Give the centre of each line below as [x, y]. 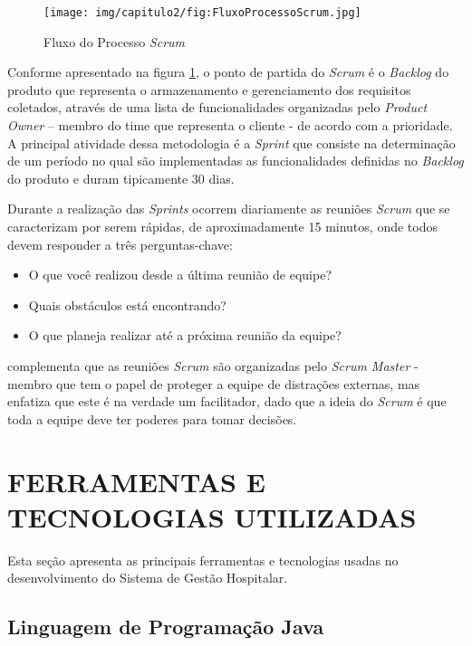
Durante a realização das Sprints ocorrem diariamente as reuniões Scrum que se [229, 209]
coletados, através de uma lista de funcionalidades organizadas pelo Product [217, 107]
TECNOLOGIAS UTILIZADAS [212, 516]
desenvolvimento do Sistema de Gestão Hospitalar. [148, 578]
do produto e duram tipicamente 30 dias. [121, 178]
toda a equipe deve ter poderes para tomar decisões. [152, 418]
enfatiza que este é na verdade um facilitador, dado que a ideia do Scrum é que [227, 401]
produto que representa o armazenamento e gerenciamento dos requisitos [209, 89]
